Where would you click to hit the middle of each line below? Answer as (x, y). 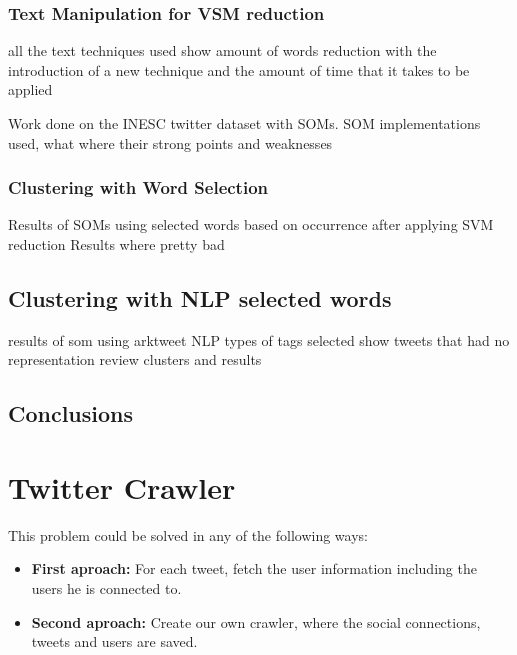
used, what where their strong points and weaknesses (170, 142)
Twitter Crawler (122, 486)
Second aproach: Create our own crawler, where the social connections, (256, 621)
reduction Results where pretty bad (116, 244)
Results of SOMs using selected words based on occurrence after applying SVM (251, 224)
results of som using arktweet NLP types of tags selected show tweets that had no (259, 339)
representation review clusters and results (135, 359)
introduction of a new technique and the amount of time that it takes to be (239, 69)
